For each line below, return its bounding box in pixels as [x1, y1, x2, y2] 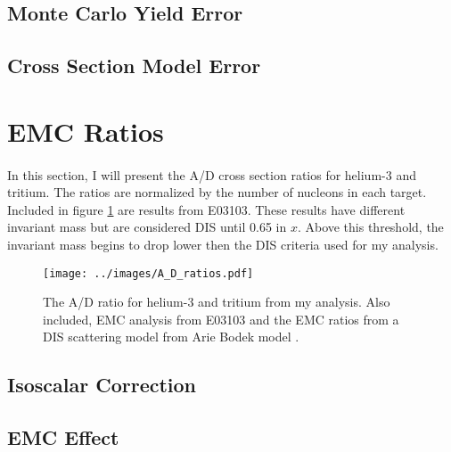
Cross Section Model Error [7, 52, 261, 79]
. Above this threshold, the [297, 218, 444, 236]
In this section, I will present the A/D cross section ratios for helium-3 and [7, 165, 416, 184]
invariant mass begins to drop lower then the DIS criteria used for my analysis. [7, 234, 439, 253]
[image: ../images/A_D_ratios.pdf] [43, 267, 254, 280]
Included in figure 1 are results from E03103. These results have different [7, 200, 406, 218]
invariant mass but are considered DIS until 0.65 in [7, 218, 287, 236]
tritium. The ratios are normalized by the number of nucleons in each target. [7, 183, 427, 201]
